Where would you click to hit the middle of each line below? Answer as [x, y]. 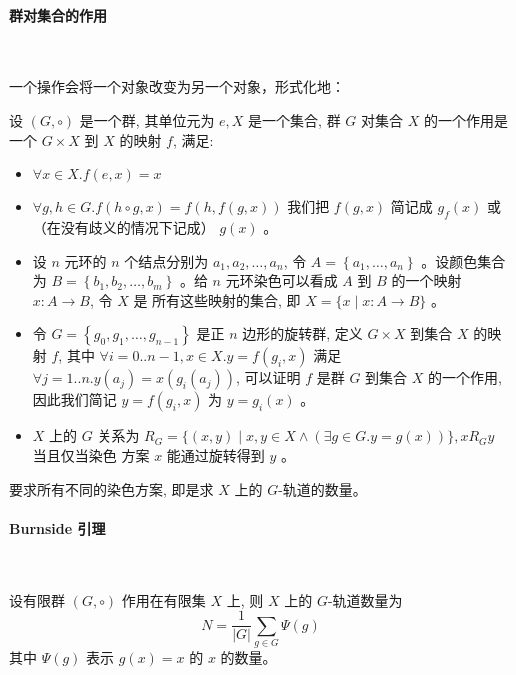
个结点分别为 [166, 260]
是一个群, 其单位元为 [147, 119]
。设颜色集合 [463, 260]
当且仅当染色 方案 [91, 454]
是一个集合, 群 [294, 119]
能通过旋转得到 [215, 454]
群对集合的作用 [58, 14]
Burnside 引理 [57, 527]
